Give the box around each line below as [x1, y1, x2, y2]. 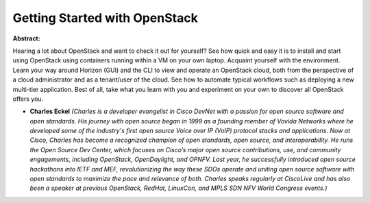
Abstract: [12, 34, 40, 43]
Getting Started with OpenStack [12, 10, 198, 25]
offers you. [12, 95, 44, 103]
